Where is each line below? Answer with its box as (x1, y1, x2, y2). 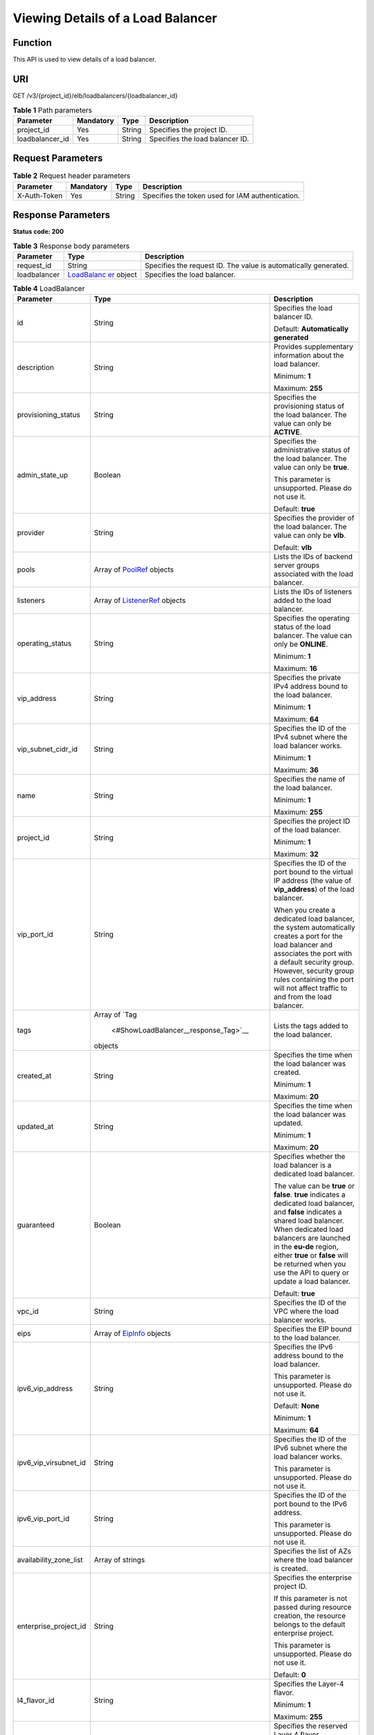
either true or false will (274, 1251, 349, 1260)
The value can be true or (274, 1181, 355, 1191)
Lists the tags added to (274, 1021, 349, 1031)
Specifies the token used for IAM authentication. (142, 191, 301, 201)
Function (12, 37, 52, 49)
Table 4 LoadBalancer (12, 284, 85, 294)
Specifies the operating (274, 613, 350, 623)
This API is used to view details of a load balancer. (12, 56, 157, 64)
